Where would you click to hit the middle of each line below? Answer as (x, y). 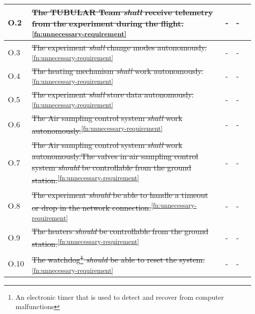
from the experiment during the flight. (108, 23)
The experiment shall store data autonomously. (113, 94)
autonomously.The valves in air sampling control (115, 156)
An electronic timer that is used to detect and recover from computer (120, 297)
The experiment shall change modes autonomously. (119, 47)
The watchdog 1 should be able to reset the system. (118, 259)
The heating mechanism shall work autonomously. (117, 71)
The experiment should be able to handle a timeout (120, 194)
